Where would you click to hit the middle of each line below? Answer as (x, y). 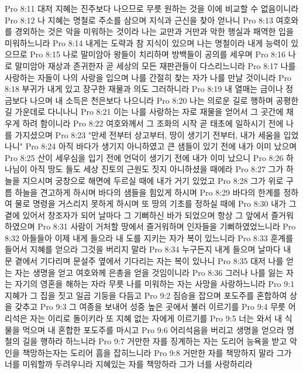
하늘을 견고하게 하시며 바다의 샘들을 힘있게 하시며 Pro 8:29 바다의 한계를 (148, 192)
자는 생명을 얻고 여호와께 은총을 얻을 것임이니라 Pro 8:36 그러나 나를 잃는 (149, 272)
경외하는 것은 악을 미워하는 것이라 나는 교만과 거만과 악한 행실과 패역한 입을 (154, 31)
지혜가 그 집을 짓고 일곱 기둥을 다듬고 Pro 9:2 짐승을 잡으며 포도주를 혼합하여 (146, 295)
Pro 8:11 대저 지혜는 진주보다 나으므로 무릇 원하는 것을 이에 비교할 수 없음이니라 (152, 8)
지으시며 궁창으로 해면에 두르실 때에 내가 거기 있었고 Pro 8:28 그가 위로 (153, 180)
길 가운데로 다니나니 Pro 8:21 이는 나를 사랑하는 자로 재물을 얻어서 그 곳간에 (144, 112)
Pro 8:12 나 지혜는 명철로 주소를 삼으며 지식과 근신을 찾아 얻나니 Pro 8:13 (139, 20)
